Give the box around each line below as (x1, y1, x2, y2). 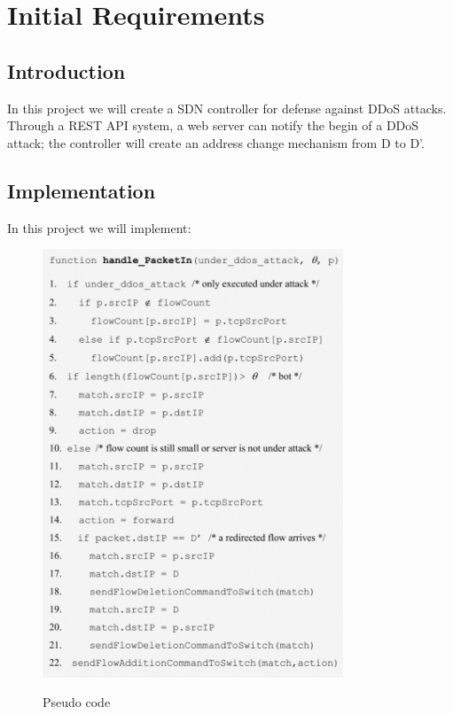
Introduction (7, 57, 126, 84)
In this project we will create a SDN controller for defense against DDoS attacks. (7, 98, 447, 117)
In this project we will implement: (7, 218, 191, 237)
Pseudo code (43, 693, 111, 711)
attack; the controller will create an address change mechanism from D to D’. (7, 133, 425, 151)
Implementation (7, 176, 156, 204)
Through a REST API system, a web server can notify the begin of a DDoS (7, 116, 419, 135)
